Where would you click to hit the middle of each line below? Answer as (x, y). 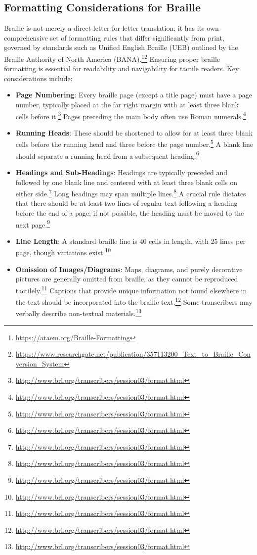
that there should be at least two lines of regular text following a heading (127, 203)
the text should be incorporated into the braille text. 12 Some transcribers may (134, 301)
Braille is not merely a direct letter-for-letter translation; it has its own (111, 28)
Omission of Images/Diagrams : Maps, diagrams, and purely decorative (129, 269)
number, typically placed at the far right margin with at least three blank (127, 105)
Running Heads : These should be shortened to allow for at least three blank (134, 132)
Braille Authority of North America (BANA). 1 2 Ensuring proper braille (112, 58)
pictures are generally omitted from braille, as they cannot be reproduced (127, 279)
